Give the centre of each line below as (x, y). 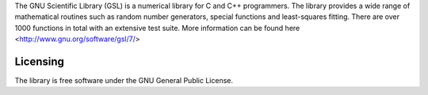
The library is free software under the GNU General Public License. (124, 81)
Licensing (40, 61)
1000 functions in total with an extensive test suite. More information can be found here (157, 28)
